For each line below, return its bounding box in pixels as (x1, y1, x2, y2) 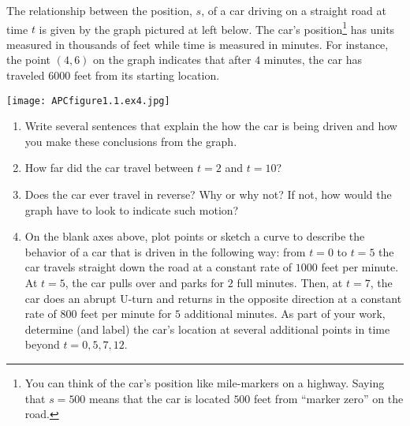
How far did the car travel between (24, 159, 194, 176)
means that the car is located (89, 390, 230, 406)
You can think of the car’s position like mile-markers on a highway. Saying (24, 375, 385, 390)
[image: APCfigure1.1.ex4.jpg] (6, 95, 170, 106)
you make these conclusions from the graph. (24, 133, 237, 149)
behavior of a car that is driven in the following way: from (24, 243, 306, 260)
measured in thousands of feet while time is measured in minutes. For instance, (6, 35, 389, 52)
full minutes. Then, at (237, 275, 343, 291)
